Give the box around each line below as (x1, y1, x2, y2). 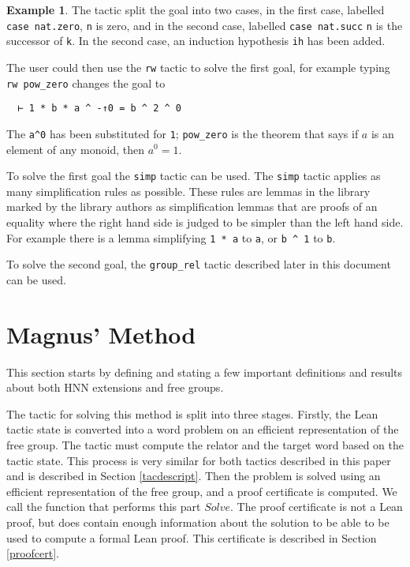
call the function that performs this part (6, 498, 201, 515)
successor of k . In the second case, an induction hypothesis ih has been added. (6, 32, 386, 49)
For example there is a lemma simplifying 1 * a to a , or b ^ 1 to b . (6, 229, 336, 246)
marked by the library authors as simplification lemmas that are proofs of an (6, 198, 378, 215)
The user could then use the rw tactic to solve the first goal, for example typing (6, 58, 390, 75)
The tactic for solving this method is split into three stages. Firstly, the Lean (6, 405, 378, 422)
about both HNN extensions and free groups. (6, 379, 224, 396)
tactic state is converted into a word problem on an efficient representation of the (6, 421, 399, 437)
